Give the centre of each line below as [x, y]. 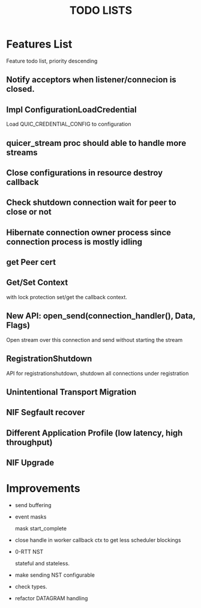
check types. [31, 587]
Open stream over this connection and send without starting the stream [94, 339]
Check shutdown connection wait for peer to [91, 203]
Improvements [43, 489]
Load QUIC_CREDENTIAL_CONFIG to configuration [69, 124]
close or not [29, 212]
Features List [39, 44]
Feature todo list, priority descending [52, 61]
